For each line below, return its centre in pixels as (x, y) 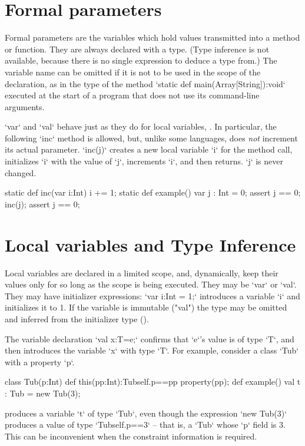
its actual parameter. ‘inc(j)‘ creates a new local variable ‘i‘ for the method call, (149, 149)
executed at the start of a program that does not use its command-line (132, 95)
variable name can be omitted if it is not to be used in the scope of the (133, 72)
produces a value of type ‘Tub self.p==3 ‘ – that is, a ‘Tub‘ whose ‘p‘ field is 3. (145, 424)
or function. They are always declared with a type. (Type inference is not (137, 49)
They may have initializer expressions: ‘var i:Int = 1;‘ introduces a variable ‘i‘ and (152, 295)
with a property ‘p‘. (40, 361)
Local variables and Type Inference (150, 244)
